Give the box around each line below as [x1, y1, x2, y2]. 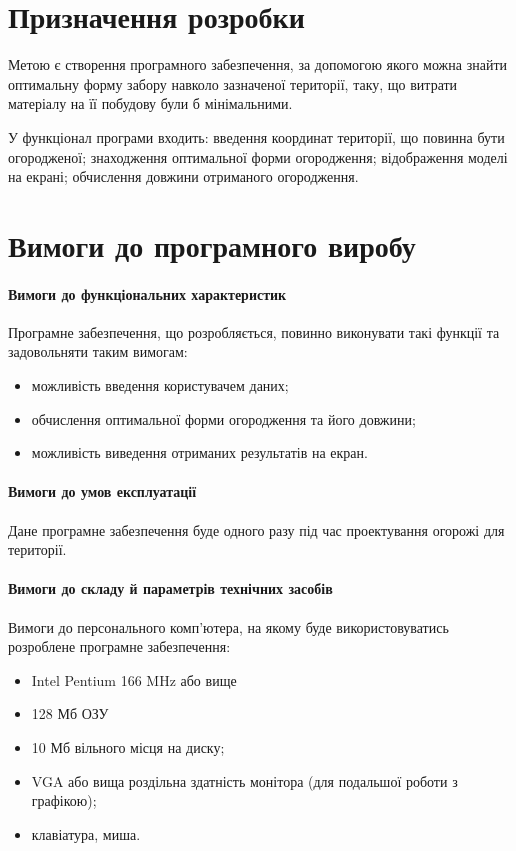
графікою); [31, 790, 97, 811]
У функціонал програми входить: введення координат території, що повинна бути [8, 126, 505, 147]
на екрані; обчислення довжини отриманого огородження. [8, 166, 359, 187]
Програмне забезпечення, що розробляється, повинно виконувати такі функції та [8, 321, 500, 342]
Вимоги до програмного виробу [8, 224, 416, 265]
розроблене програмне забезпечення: [8, 636, 231, 657]
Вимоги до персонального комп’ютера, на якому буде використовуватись [8, 616, 449, 637]
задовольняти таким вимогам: [8, 341, 188, 362]
